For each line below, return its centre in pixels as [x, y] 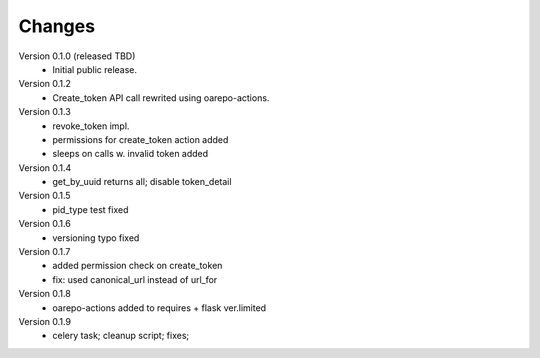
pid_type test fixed [90, 209]
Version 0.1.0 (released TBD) [77, 56]
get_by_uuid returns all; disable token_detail [142, 182]
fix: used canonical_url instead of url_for [135, 279]
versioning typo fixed [96, 237]
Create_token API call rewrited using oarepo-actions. [161, 97]
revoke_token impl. [91, 126]
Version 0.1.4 [45, 167]
